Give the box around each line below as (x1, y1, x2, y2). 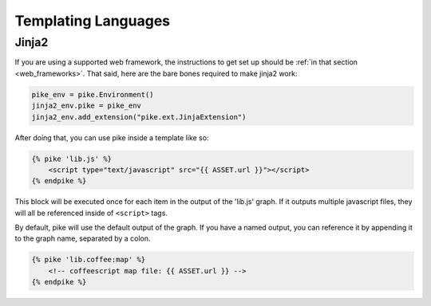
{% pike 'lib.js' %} (31, 154, 112, 163)
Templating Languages (14, 12, 171, 29)
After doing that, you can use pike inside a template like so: (14, 132, 209, 143)
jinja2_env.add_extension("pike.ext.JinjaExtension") (31, 112, 247, 121)
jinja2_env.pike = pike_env (31, 101, 141, 111)
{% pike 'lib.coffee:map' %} (31, 255, 146, 265)
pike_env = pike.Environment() (31, 90, 155, 99)
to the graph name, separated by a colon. (14, 233, 151, 243)
